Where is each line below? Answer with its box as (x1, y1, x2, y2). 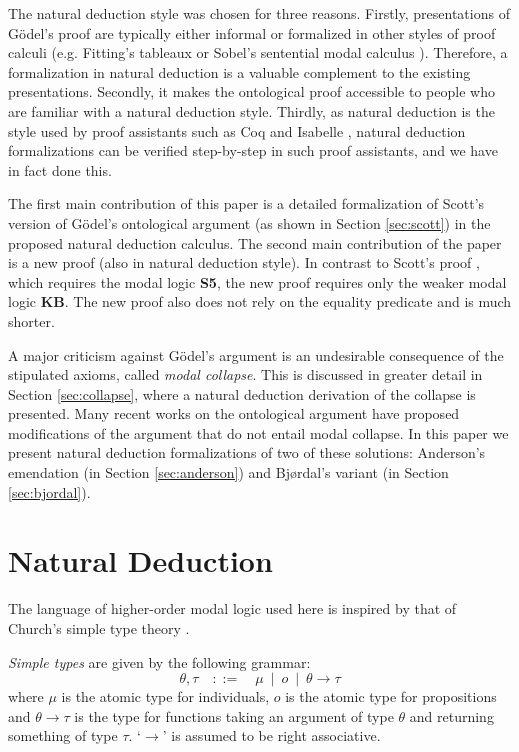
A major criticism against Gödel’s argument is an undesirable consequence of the (8, 344, 504, 365)
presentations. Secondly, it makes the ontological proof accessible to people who (8, 81, 495, 102)
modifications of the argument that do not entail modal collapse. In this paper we (8, 422, 509, 443)
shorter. (8, 310, 55, 331)
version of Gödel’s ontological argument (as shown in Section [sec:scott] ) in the (8, 212, 491, 233)
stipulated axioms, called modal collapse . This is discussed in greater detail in (8, 364, 483, 385)
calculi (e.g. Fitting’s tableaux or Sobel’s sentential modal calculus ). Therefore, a (8, 42, 508, 63)
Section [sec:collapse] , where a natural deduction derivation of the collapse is (8, 383, 476, 404)
